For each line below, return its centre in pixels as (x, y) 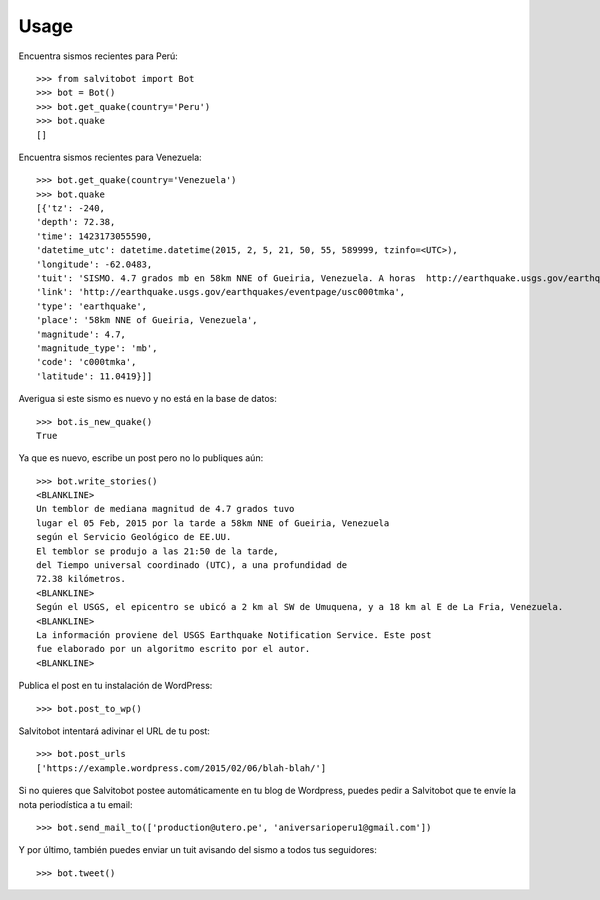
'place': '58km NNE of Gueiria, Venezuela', (147, 320)
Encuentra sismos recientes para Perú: (98, 56)
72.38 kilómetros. (81, 579)
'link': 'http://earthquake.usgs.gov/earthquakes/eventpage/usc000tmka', (221, 292)
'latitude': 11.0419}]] (94, 376)
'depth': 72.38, (76, 222)
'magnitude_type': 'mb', (97, 348)
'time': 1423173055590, (94, 236)
